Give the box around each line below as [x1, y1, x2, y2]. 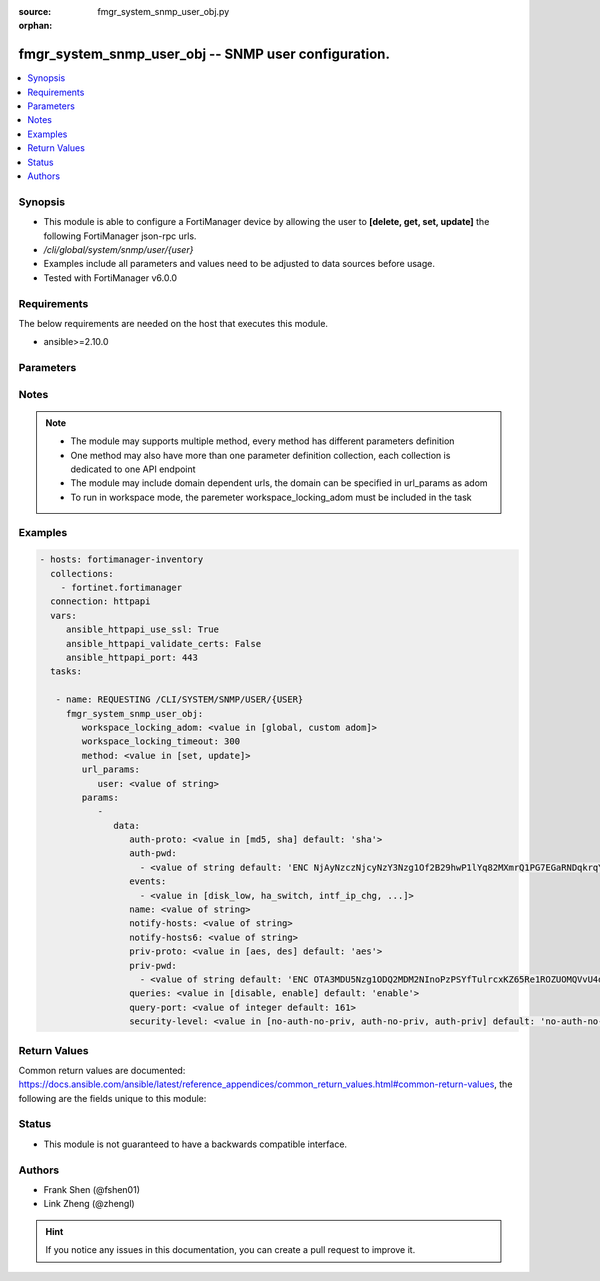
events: [128, 876, 167, 887]
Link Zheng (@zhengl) [43, 1198, 135, 1210]
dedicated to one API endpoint [70, 463, 196, 475]
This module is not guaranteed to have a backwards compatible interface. [43, 1138, 348, 1150]
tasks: [50, 666, 83, 677]
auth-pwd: [128, 848, 177, 859]
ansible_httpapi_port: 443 [65, 652, 199, 664]
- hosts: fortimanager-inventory [39, 554, 204, 565]
